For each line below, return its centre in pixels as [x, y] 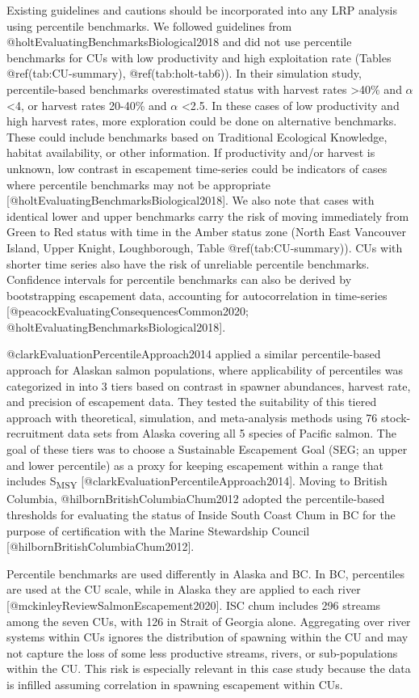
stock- [396, 417]
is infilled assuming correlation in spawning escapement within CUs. [175, 684]
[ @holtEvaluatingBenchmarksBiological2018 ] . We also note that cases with [191, 200]
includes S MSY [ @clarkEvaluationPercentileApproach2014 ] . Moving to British [197, 482]
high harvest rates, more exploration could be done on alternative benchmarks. [202, 121]
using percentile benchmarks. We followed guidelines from [149, 25]
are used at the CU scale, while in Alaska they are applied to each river [184, 589]
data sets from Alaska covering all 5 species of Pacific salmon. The [232, 433]
